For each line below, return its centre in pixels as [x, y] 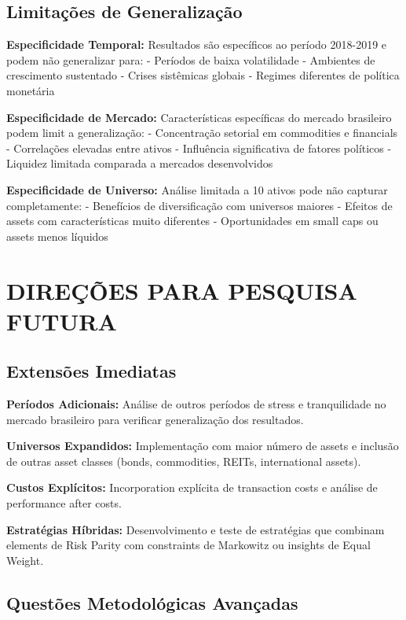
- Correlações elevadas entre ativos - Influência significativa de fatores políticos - [199, 148]
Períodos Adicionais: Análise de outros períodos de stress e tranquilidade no [196, 404]
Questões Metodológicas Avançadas [152, 602]
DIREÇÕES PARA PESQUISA [182, 290]
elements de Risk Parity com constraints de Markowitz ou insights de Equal [188, 545]
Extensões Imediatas [91, 371]
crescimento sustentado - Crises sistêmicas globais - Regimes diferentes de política [203, 75]
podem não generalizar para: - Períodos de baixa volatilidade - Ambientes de [191, 59]
